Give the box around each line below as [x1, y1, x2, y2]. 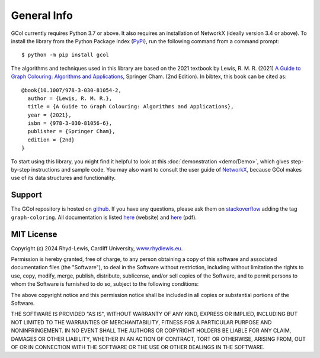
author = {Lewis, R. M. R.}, [27, 95, 113, 102]
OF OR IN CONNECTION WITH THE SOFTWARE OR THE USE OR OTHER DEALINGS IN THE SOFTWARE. [11, 343, 265, 350]
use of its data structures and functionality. [11, 175, 116, 182]
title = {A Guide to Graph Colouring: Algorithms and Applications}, [27, 104, 234, 110]
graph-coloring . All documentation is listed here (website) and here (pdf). [11, 214, 197, 221]
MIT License [11, 229, 57, 239]
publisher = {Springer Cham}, [27, 128, 116, 135]
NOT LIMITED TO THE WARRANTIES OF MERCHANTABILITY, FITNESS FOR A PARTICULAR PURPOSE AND [11, 318, 272, 325]
